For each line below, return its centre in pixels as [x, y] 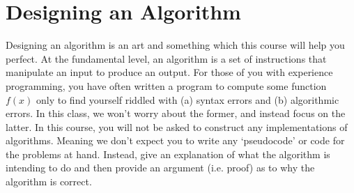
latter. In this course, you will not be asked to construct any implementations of [177, 126]
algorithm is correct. [49, 182]
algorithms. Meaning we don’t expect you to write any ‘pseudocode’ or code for [175, 140]
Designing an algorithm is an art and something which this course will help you [175, 45]
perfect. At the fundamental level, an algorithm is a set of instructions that [166, 58]
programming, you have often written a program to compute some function [166, 85]
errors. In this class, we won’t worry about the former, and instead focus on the [176, 113]
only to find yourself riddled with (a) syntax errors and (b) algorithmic [188, 99]
